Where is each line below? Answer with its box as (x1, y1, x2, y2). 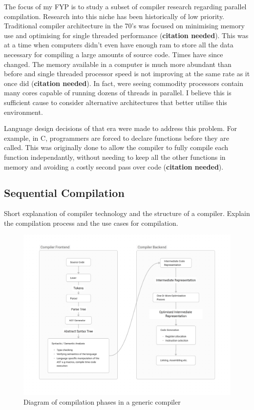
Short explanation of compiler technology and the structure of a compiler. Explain (4, 208, 250, 218)
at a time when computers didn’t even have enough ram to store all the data (4, 40, 233, 50)
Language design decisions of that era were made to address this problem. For (4, 123, 237, 133)
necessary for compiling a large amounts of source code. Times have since (4, 49, 223, 59)
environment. (4, 107, 43, 117)
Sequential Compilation (4, 185, 125, 200)
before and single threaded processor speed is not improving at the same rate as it (4, 68, 250, 79)
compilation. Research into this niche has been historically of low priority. (4, 11, 225, 21)
